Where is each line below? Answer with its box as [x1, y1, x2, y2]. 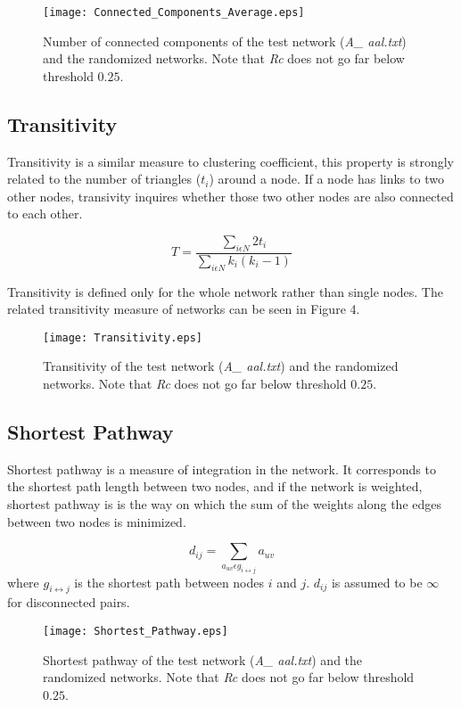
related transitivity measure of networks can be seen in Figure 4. [7, 300, 360, 318]
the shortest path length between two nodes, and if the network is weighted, [7, 477, 423, 496]
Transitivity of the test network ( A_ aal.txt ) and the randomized [43, 357, 399, 375]
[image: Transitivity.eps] [43, 331, 202, 344]
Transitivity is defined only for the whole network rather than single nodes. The [7, 282, 443, 300]
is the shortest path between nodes [74, 572, 265, 591]
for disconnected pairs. [7, 593, 130, 612]
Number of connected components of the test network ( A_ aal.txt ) [43, 31, 407, 50]
